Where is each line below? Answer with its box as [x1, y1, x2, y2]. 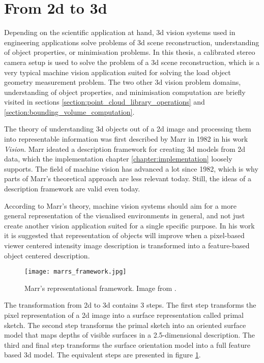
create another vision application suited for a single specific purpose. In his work [4, 220, 255, 230]
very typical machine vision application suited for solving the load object [4, 67, 231, 77]
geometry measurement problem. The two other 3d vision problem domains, [4, 77, 241, 87]
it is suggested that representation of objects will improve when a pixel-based [4, 230, 245, 241]
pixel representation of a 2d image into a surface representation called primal [4, 310, 244, 320]
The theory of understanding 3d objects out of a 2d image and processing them [4, 123, 251, 134]
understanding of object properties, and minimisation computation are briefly [4, 86, 246, 97]
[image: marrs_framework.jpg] [24, 268, 127, 276]
